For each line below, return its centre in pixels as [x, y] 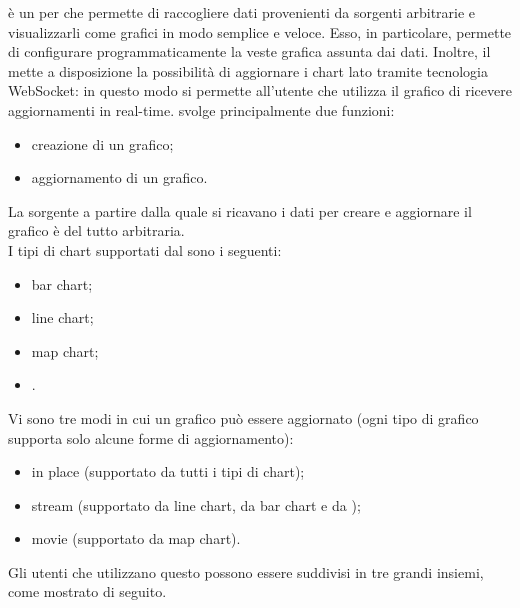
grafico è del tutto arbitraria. [96, 230]
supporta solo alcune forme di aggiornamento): [151, 437]
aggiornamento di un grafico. [119, 177]
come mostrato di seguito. [87, 591]
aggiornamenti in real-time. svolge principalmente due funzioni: [201, 109]
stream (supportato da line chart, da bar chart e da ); [196, 504]
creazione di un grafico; [102, 143]
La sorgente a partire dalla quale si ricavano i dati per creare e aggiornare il [240, 210]
